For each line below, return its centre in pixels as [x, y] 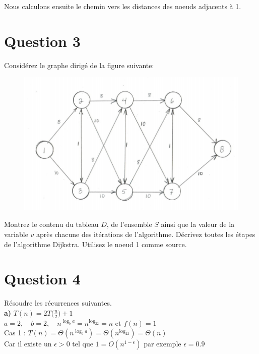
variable [16, 234]
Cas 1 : [15, 333]
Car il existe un [28, 344]
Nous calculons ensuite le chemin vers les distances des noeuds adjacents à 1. [123, 6]
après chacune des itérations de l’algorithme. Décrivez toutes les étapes [146, 234]
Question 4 [42, 279]
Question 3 [42, 41]
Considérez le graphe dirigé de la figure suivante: [79, 65]
